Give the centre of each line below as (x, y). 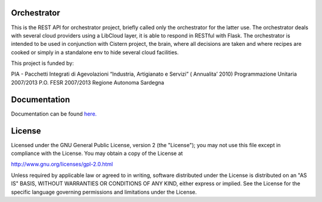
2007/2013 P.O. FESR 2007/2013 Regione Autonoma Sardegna (88, 82)
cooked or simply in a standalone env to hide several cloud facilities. (95, 52)
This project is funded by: (42, 63)
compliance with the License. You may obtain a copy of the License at (97, 153)
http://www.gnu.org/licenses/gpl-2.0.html (62, 164)
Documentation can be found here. (54, 114)
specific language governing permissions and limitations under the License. (104, 192)
